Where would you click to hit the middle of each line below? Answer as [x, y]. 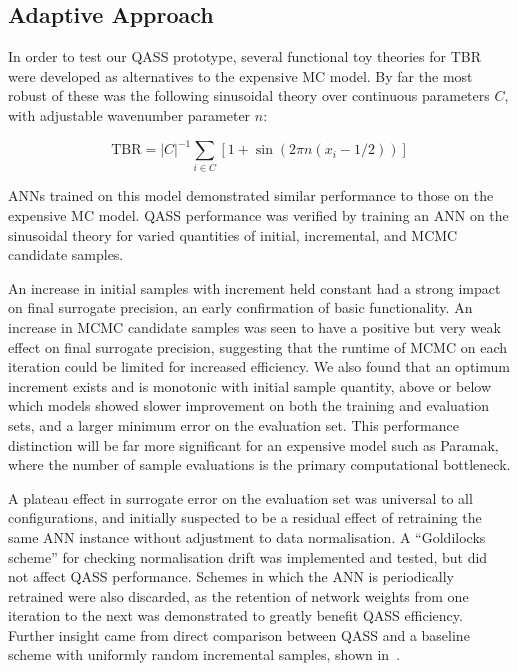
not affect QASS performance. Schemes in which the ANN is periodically [231, 576]
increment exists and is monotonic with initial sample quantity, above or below [249, 385]
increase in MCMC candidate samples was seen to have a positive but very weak [254, 326]
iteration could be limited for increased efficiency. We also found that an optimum [259, 366]
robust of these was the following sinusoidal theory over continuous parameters [249, 95]
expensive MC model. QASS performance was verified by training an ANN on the [258, 215]
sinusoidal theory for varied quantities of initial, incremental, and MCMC [233, 234]
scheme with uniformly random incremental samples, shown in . [204, 654]
